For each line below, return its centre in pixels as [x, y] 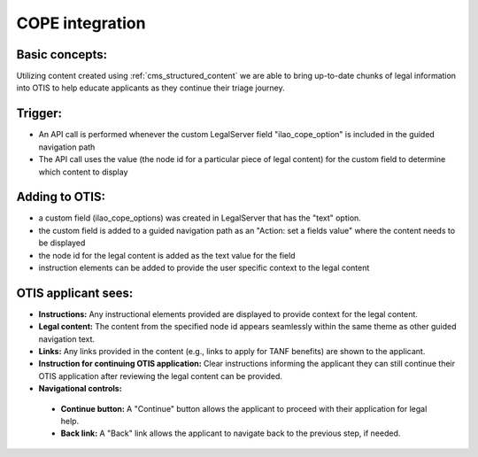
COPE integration [81, 23]
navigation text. [67, 339]
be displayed [62, 243]
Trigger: [39, 114]
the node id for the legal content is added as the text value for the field [167, 255]
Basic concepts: [62, 54]
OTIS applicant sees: [75, 293]
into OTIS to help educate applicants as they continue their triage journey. [150, 88]
